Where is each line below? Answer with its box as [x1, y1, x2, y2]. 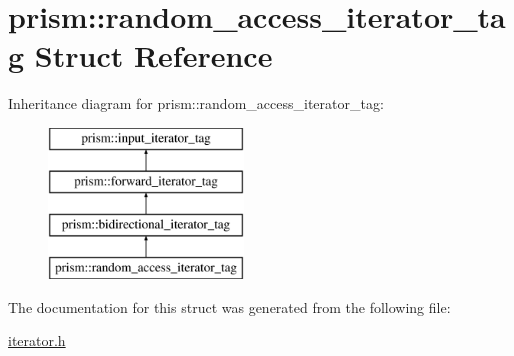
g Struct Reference [8, 35, 273, 76]
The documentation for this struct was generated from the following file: [8, 296, 451, 317]
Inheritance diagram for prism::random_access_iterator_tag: [8, 93, 384, 114]
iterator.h [8, 330, 66, 351]
